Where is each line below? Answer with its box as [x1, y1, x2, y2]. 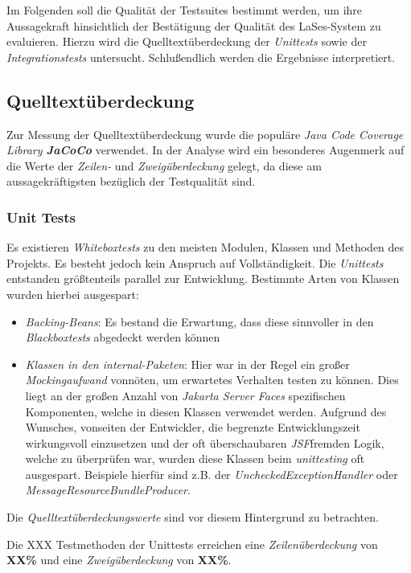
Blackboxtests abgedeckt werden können [25, 329, 220, 346]
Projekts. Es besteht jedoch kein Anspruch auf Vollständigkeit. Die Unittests [6, 254, 384, 271]
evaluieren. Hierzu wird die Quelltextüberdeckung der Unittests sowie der [6, 33, 367, 50]
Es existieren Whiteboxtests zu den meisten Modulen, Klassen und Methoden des [6, 239, 405, 256]
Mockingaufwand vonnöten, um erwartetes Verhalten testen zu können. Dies [25, 371, 399, 388]
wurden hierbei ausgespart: [6, 285, 139, 302]
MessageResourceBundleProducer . [25, 481, 191, 498]
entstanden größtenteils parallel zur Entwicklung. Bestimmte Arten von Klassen [6, 270, 400, 287]
